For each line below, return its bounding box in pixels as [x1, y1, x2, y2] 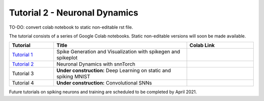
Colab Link [189, 42, 215, 49]
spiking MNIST [56, 73, 90, 80]
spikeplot [56, 54, 78, 61]
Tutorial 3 [12, 70, 34, 77]
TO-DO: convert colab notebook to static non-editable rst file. [9, 24, 133, 30]
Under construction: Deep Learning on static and [56, 67, 171, 74]
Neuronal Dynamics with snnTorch [56, 61, 135, 67]
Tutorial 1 [12, 51, 33, 58]
